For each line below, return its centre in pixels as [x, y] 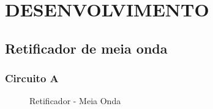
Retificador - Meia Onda [75, 101]
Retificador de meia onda [86, 48]
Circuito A [32, 78]
